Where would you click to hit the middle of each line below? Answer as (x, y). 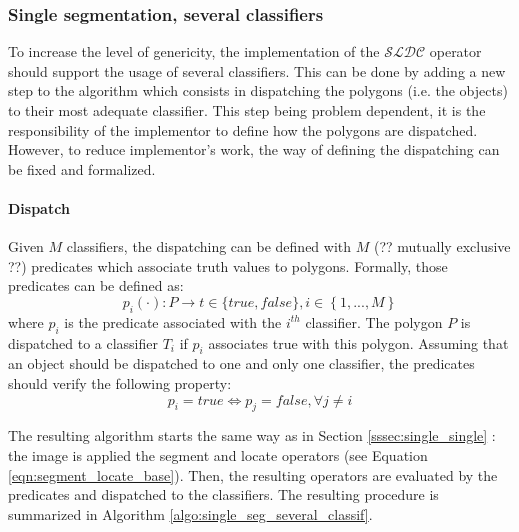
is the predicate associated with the (173, 321)
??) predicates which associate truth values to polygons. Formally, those (228, 265)
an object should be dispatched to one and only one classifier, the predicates (241, 363)
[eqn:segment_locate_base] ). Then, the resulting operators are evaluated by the (253, 474)
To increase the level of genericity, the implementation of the (194, 51)
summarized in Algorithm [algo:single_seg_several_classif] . (190, 513)
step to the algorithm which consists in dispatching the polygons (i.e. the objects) (258, 90)
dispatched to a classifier (83, 342)
